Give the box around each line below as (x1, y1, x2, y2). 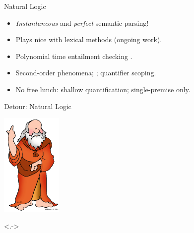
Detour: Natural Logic (4, 101, 71, 111)
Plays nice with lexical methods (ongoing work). (15, 34, 162, 45)
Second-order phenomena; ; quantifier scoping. (15, 67, 156, 78)
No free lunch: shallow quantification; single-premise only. (15, 84, 191, 94)
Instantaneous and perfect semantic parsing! (15, 17, 149, 28)
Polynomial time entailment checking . (15, 51, 132, 61)
